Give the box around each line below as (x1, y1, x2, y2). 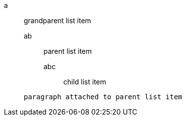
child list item (63, 78, 106, 86)
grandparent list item (24, 16, 92, 25)
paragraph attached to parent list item (24, 93, 183, 101)
